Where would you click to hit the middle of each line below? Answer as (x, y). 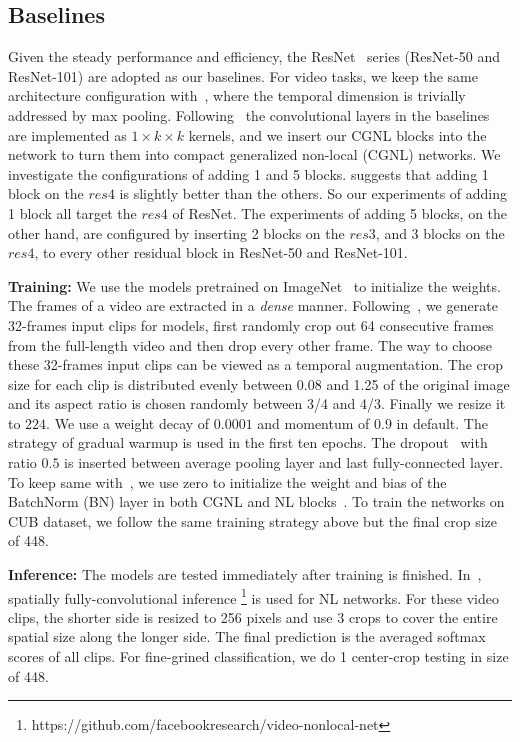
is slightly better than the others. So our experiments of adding (313, 193)
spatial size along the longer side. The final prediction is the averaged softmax (247, 636)
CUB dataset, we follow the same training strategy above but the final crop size (253, 520)
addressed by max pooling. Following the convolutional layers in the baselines (249, 114)
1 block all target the (72, 212)
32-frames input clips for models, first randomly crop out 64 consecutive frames (251, 324)
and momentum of (313, 422)
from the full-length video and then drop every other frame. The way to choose (250, 344)
